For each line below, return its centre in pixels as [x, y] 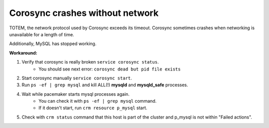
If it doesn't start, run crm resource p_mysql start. [93, 108]
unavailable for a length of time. [42, 34]
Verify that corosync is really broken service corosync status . [90, 62]
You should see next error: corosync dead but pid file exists [110, 69]
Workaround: [23, 53]
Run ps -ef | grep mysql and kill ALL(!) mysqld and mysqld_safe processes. [105, 85]
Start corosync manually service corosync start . [77, 78]
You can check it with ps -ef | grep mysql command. [98, 101]
